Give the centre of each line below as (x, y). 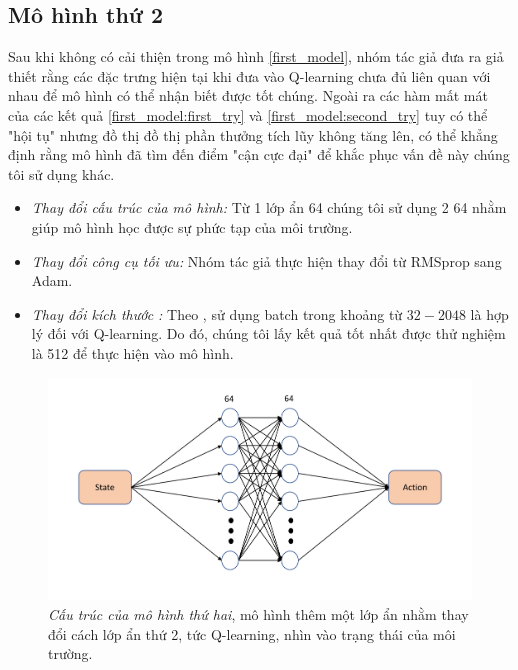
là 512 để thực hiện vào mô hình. (132, 352)
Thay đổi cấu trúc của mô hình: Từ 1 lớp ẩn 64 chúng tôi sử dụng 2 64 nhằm (269, 207)
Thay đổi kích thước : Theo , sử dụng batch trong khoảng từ (217, 313)
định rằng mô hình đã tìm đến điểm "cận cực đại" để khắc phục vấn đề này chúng (259, 154)
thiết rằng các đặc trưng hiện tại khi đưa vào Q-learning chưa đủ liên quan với (249, 75)
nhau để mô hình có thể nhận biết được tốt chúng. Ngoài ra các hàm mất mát (248, 95)
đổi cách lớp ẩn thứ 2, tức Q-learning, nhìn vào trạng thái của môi (252, 633)
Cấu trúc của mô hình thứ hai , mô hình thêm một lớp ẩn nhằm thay (258, 614)
